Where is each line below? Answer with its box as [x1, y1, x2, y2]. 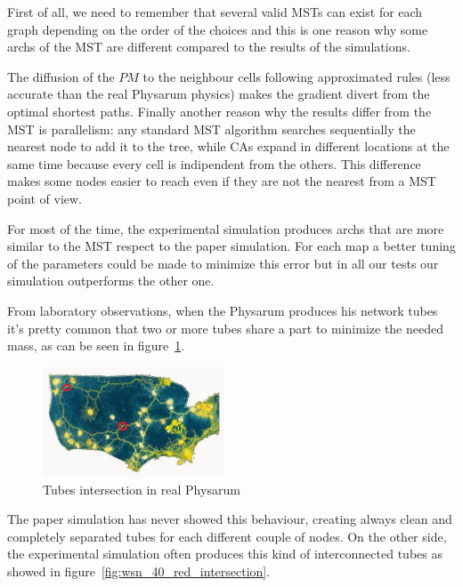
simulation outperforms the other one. [7, 271, 215, 290]
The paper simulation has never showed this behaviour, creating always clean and [7, 510, 452, 528]
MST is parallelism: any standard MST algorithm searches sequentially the [7, 119, 416, 138]
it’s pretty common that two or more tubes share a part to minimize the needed [7, 318, 443, 337]
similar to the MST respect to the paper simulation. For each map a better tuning [7, 237, 456, 255]
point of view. [7, 189, 83, 207]
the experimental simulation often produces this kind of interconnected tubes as [7, 544, 443, 563]
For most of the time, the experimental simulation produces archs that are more [7, 219, 444, 237]
